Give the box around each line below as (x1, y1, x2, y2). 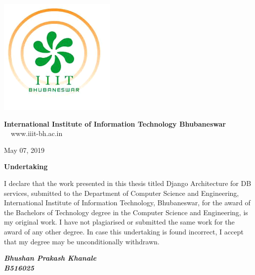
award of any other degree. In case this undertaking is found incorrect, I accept (4, 226, 244, 236)
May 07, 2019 (4, 144, 45, 155)
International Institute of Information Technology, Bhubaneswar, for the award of (4, 197, 251, 208)
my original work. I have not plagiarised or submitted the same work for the (4, 217, 235, 227)
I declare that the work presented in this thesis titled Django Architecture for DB (4, 178, 252, 188)
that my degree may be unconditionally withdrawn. (4, 236, 160, 246)
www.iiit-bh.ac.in (11, 128, 63, 138)
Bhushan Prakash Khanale (4, 253, 96, 263)
